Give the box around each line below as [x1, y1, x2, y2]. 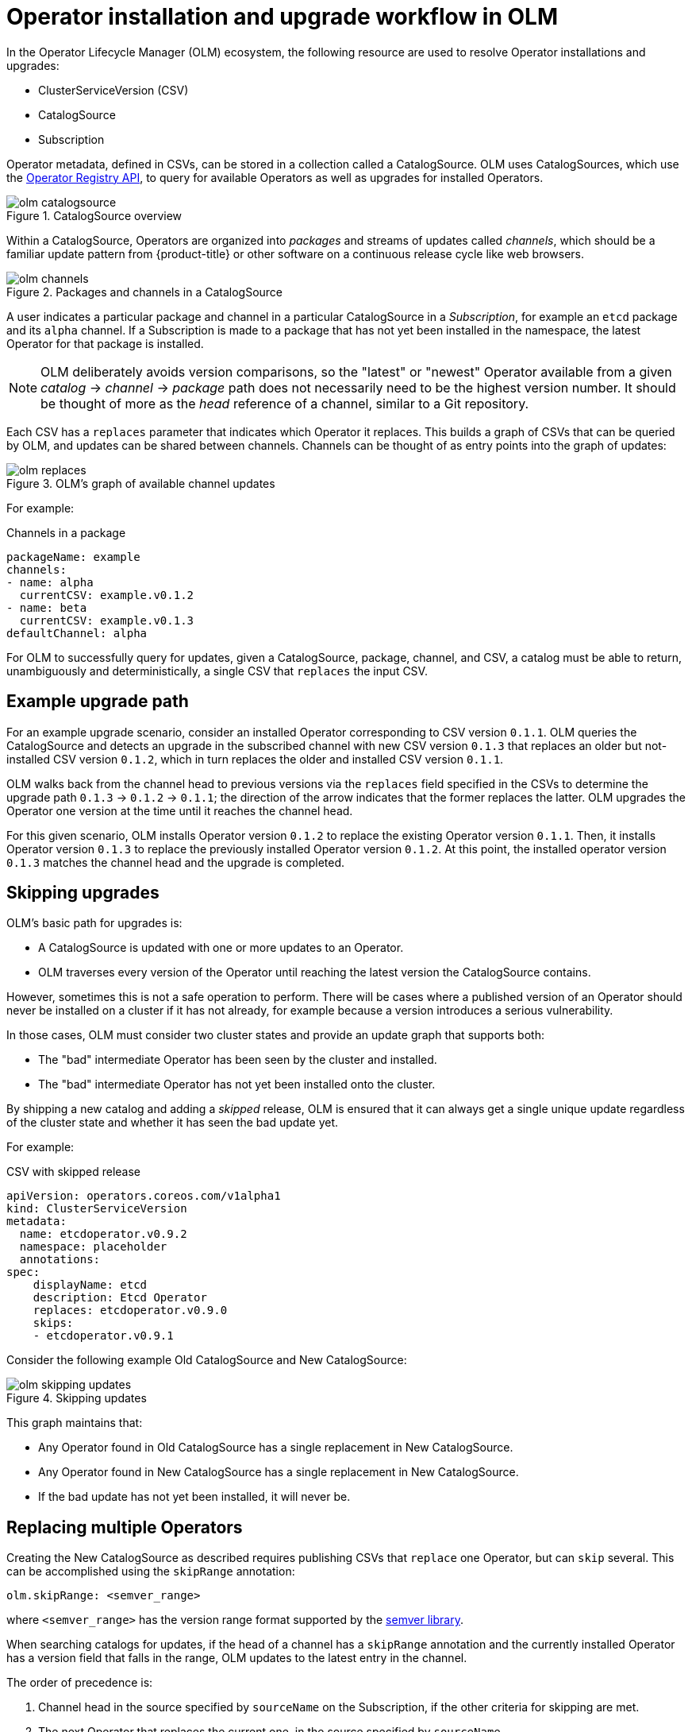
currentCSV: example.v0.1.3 [19, 613, 194, 627]
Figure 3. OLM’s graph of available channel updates [6, 476, 275, 490]
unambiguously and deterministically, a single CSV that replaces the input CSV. [6, 663, 428, 678]
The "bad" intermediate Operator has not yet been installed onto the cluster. [38, 1077, 436, 1092]
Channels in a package [6, 525, 126, 539]
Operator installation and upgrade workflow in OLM [6, 3, 558, 30]
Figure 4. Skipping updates [6, 1391, 147, 1405]
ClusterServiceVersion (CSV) [38, 83, 189, 97]
